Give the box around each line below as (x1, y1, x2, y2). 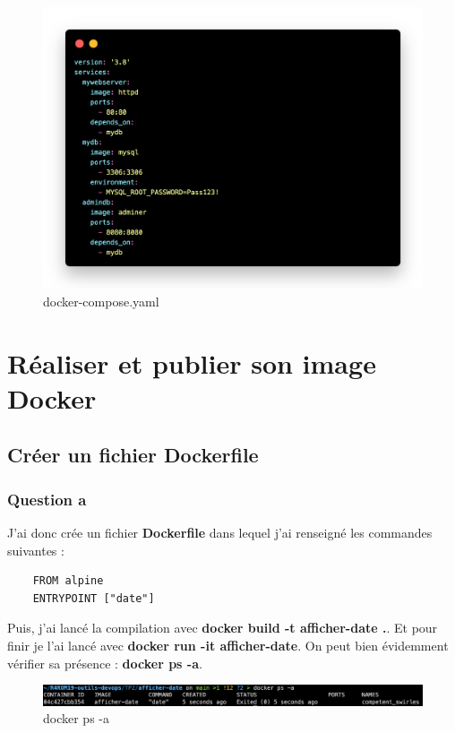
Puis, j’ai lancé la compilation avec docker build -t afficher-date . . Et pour (7, 618, 438, 637)
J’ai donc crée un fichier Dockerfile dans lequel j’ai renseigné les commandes (7, 523, 433, 542)
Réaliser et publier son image (7, 344, 376, 381)
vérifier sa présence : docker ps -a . (7, 653, 202, 672)
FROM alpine (32, 574, 104, 588)
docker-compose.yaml (43, 291, 159, 310)
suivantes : (7, 540, 64, 559)
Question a (7, 487, 87, 510)
